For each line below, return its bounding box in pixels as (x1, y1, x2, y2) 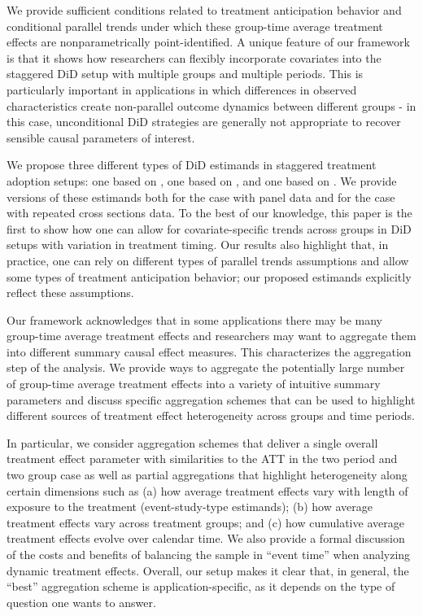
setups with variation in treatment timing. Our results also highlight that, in (7, 236, 389, 253)
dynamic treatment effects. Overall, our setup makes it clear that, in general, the (7, 561, 409, 579)
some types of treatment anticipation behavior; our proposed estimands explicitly (7, 268, 412, 285)
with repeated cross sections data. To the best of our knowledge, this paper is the (7, 204, 412, 221)
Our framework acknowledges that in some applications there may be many (7, 311, 382, 328)
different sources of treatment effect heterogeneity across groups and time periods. (7, 407, 415, 424)
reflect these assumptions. (7, 284, 134, 301)
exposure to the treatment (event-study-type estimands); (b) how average (7, 498, 373, 515)
